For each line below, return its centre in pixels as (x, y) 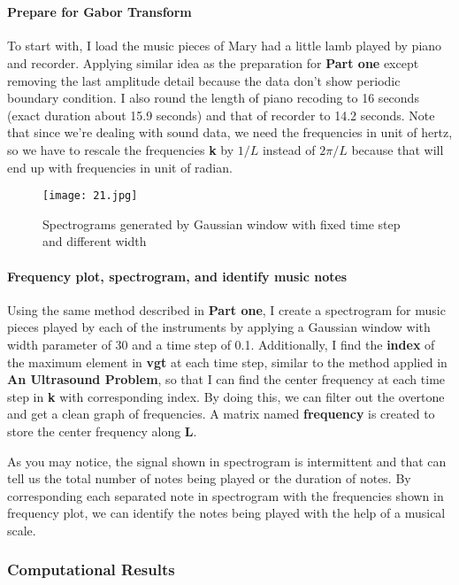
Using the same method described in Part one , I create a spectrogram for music (226, 309)
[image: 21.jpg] (90, 196)
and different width (95, 241)
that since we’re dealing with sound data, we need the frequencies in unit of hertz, (230, 132)
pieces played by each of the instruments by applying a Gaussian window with (219, 327)
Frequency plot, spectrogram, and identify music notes (177, 276)
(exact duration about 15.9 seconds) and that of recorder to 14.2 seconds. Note (221, 115)
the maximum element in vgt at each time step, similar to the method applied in (227, 362)
